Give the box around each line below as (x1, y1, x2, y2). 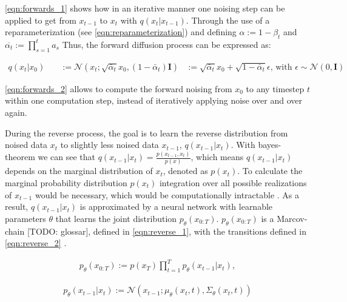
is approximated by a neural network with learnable (79, 200, 273, 213)
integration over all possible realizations (159, 176, 307, 189)
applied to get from (5, 13, 76, 26)
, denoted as (163, 164, 208, 177)
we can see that (38, 150, 96, 163)
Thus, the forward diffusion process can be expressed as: (62, 38, 271, 50)
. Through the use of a (186, 13, 270, 26)
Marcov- (277, 212, 308, 224)
